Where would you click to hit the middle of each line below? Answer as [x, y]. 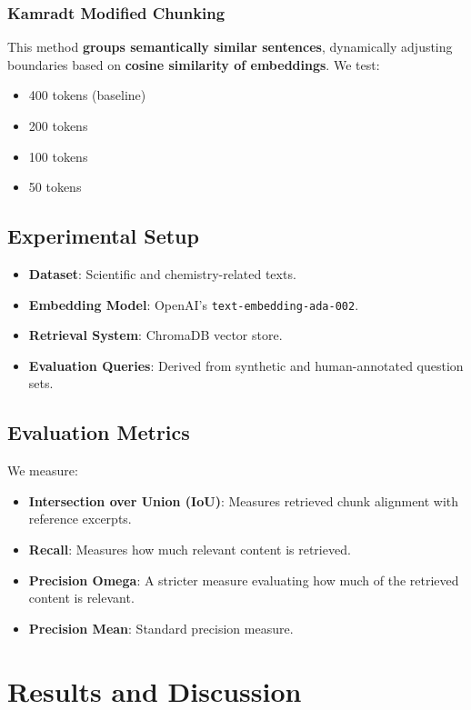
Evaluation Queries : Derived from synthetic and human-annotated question [246, 365]
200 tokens [58, 125]
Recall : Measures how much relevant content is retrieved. [190, 549]
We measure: [43, 470]
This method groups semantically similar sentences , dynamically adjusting [230, 47]
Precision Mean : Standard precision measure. [161, 628]
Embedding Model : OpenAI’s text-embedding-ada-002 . [194, 304]
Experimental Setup [103, 236]
